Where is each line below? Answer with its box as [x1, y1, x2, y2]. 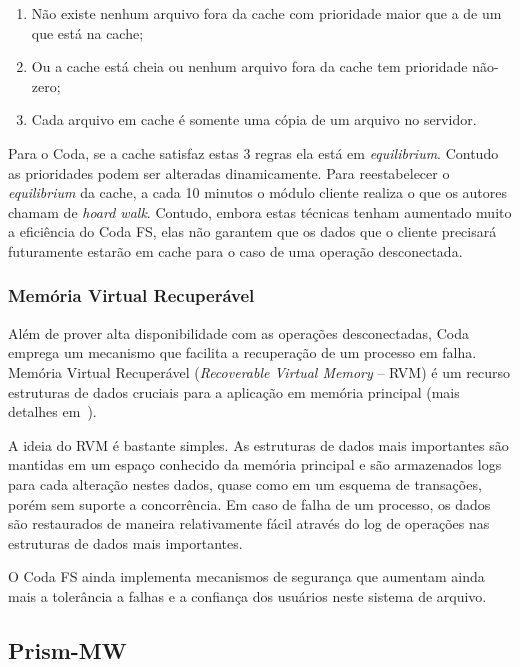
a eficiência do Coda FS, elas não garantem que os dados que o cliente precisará [8, 221, 497, 242]
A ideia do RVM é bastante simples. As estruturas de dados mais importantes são [8, 434, 509, 455]
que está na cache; [31, 22, 144, 43]
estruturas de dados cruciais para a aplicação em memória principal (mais [8, 381, 460, 402]
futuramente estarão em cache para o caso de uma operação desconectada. [8, 240, 463, 261]
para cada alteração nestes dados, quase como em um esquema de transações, [8, 473, 482, 494]
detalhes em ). [8, 401, 97, 422]
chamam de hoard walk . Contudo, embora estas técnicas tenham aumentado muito [8, 201, 512, 222]
